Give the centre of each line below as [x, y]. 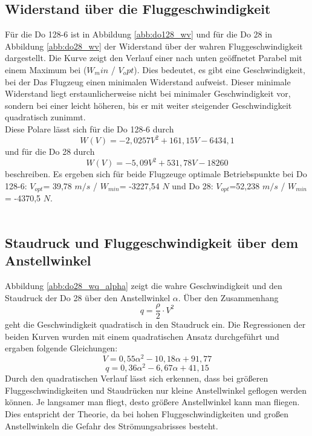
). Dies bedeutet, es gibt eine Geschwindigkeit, [219, 69]
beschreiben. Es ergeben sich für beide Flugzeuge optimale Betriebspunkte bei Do [156, 174]
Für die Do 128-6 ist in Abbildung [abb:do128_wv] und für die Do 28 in [138, 34]
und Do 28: [193, 185]
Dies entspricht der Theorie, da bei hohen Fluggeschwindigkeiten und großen [147, 413]
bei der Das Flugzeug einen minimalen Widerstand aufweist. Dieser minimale [148, 81]
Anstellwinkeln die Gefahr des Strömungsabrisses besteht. [112, 425]
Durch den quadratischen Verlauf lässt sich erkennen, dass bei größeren [137, 378]
